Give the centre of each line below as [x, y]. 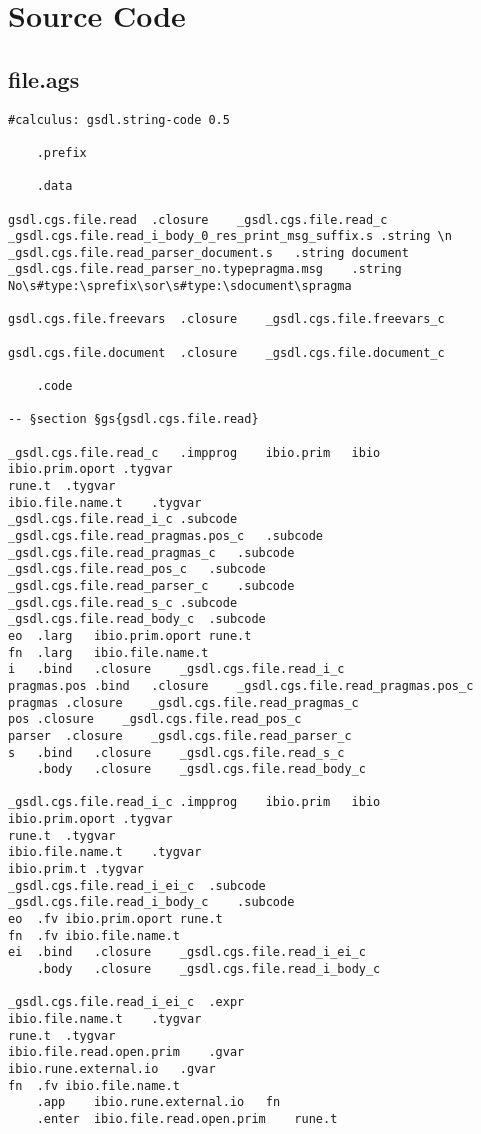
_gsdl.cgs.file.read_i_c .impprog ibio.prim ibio [194, 802]
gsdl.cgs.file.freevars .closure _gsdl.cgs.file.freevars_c [226, 319]
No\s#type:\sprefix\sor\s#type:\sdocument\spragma [180, 286]
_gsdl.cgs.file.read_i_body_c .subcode [151, 902]
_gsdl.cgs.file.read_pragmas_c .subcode [151, 552]
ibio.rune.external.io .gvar [112, 1068]
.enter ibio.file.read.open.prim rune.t [187, 1118]
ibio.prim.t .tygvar [76, 869]
